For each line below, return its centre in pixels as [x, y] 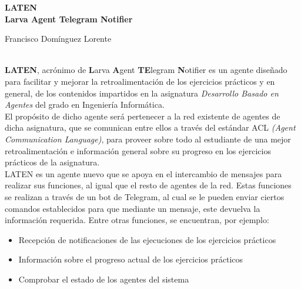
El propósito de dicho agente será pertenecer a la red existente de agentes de [143, 116]
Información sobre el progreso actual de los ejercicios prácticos [131, 259]
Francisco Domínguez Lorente [58, 39]
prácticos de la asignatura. [52, 162]
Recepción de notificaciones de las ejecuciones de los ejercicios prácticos [147, 239]
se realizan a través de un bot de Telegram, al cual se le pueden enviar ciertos [145, 196]
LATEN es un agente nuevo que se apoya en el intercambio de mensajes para [143, 173]
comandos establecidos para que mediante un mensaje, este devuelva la [133, 208]
